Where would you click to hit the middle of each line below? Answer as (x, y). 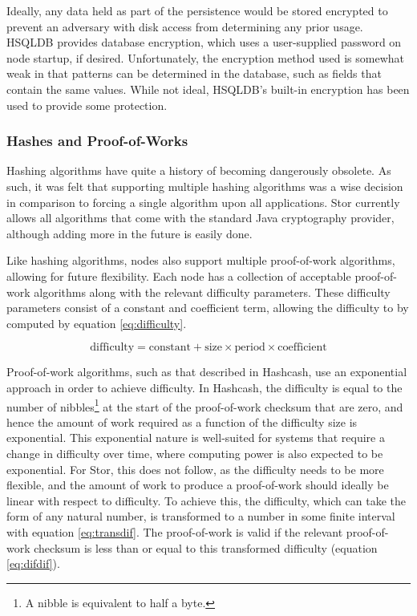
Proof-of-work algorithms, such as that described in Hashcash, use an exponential (207, 372)
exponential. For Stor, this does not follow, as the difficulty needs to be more (195, 469)
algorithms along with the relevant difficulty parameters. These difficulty (212, 292)
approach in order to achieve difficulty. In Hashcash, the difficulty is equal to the (204, 387)
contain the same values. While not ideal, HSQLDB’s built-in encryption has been (208, 89)
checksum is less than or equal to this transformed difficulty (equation (206, 547)
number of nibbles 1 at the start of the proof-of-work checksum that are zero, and (205, 405)
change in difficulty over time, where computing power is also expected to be (195, 453)
